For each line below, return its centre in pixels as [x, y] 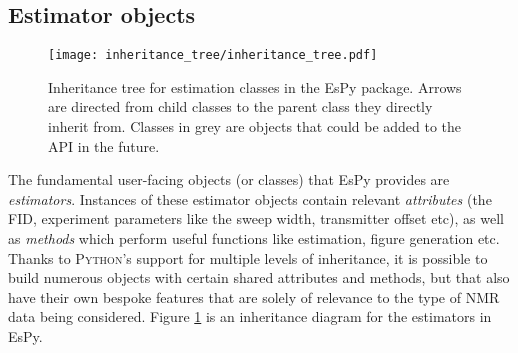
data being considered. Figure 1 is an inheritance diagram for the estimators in [250, 316]
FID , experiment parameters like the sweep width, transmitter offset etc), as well [256, 218]
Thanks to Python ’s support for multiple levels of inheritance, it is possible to [248, 257]
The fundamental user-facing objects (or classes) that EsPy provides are [229, 179]
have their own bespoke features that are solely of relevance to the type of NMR [254, 296]
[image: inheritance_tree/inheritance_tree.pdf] [213, 55]
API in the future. [104, 145]
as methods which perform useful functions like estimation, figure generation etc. [254, 238]
